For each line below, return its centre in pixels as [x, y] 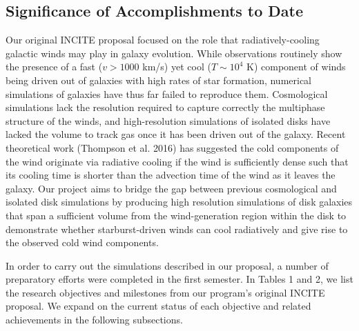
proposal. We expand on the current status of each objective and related [158, 306]
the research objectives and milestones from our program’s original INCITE [165, 292]
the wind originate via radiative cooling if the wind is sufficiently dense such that [177, 161]
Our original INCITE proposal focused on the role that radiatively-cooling [163, 40]
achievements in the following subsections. [94, 320]
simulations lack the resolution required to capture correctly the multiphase [165, 107]
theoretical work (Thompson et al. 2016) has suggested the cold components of [172, 147]
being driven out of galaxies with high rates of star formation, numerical [159, 80]
